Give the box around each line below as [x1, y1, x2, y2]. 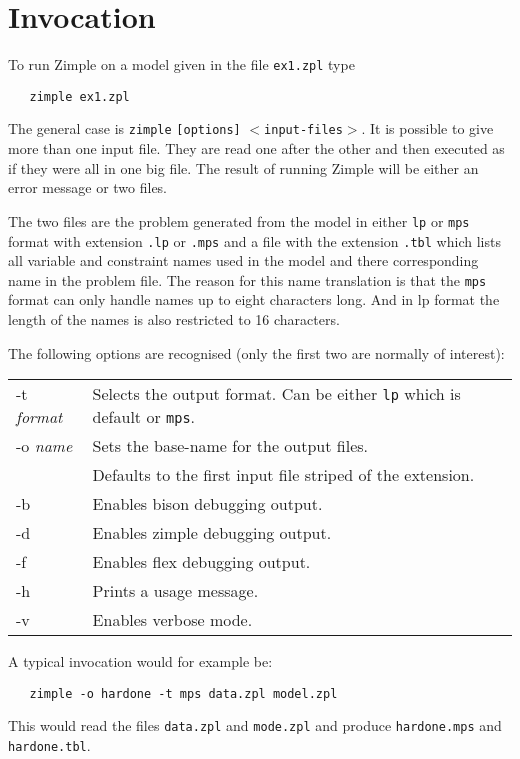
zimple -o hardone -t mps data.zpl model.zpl [29, 686, 338, 701]
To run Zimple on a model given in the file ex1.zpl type [8, 54, 355, 75]
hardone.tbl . [8, 735, 91, 756]
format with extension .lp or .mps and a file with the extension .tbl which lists [8, 230, 501, 251]
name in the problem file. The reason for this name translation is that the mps [8, 269, 487, 290]
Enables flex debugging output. [92, 550, 311, 574]
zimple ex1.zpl [29, 89, 130, 104]
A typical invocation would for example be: [8, 651, 273, 672]
